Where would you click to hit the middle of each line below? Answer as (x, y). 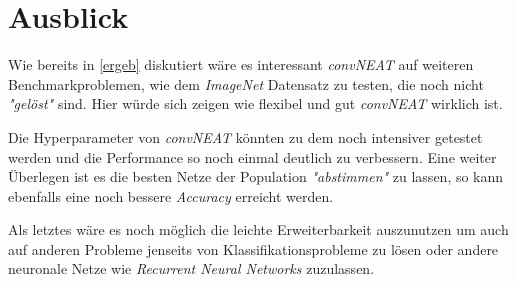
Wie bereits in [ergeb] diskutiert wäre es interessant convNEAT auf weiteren (241, 64)
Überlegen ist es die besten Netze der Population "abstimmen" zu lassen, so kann (256, 176)
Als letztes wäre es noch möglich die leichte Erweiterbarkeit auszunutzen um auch (258, 229)
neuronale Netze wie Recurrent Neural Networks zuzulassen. (191, 268)
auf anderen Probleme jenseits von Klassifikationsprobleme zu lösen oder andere (253, 248)
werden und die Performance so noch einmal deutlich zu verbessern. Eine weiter (252, 156)
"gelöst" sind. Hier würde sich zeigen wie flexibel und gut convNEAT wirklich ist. (255, 103)
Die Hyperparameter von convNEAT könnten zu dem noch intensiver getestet (245, 136)
